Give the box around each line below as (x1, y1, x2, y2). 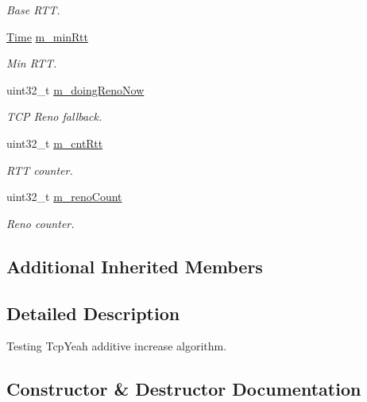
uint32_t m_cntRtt (6, 134, 103, 151)
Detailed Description (6, 300, 180, 325)
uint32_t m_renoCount (6, 188, 122, 205)
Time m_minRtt (6, 28, 88, 44)
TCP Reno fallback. (6, 108, 102, 125)
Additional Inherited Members (6, 253, 263, 278)
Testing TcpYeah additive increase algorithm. (6, 338, 227, 354)
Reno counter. (6, 215, 75, 231)
